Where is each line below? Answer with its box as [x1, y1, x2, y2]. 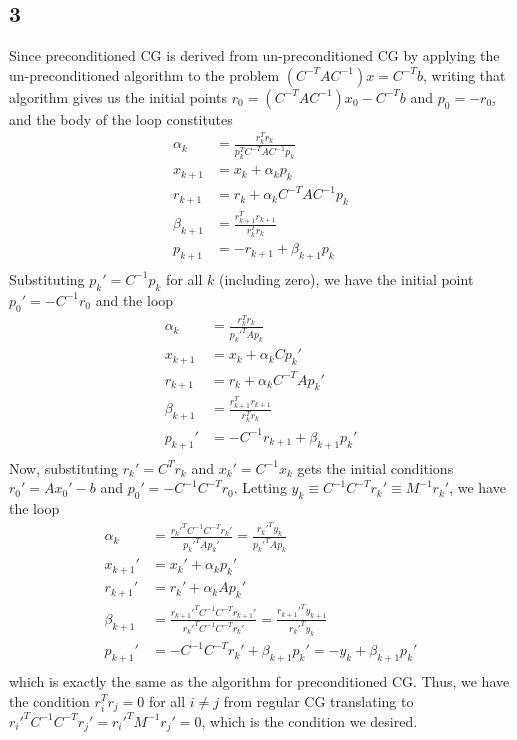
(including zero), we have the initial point [218, 268, 474, 289]
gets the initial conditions [297, 457, 454, 478]
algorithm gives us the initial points [9, 86, 228, 107]
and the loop [95, 289, 174, 310]
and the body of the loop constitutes [9, 108, 233, 129]
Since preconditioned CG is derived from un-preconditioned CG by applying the [9, 45, 500, 66]
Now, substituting [9, 457, 119, 478]
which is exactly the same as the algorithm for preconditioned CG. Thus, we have [9, 670, 510, 691]
